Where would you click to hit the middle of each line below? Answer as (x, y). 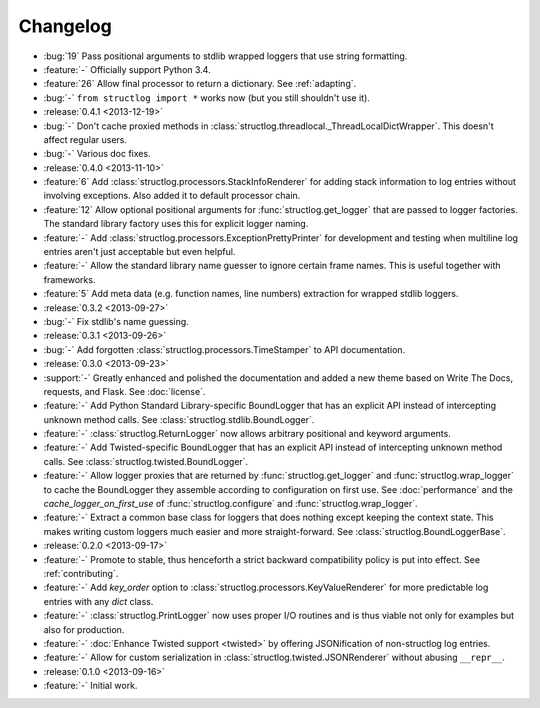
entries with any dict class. (98, 601)
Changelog (65, 26)
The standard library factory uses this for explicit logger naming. (176, 224)
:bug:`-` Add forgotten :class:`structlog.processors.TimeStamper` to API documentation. (224, 349)
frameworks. (69, 279)
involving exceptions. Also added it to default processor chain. (172, 196)
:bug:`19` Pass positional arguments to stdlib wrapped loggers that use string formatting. (225, 56)
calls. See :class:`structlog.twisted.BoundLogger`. (146, 461)
